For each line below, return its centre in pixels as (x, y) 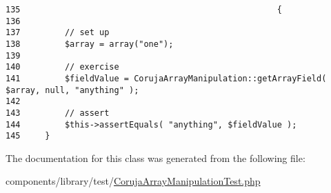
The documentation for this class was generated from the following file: (156, 158)
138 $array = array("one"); (90, 44)
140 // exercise (62, 67)
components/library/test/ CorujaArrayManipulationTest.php (133, 181)
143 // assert (58, 113)
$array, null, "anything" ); (72, 90)
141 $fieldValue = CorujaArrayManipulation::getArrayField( (166, 78)
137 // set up (58, 33)
